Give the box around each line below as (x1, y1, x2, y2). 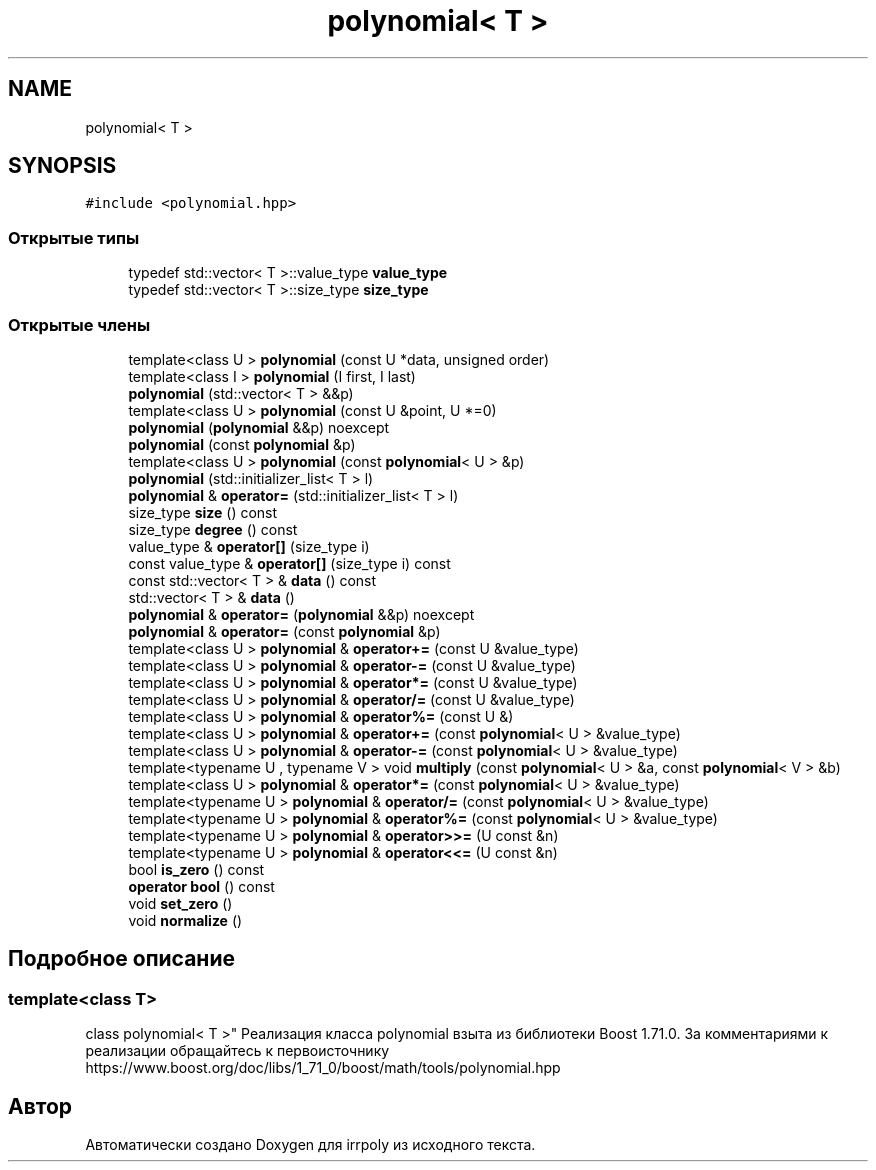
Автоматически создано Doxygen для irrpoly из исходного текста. (85, 1136, 536, 1153)
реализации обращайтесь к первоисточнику (85, 1042, 390, 1060)
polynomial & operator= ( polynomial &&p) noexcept (128, 605, 475, 623)
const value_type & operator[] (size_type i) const (128, 554, 451, 572)
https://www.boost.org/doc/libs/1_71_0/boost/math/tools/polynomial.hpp (85, 1059, 561, 1077)
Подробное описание (8, 946, 235, 972)
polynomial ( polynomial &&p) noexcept (128, 418, 390, 436)
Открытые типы (8, 227, 140, 248)
